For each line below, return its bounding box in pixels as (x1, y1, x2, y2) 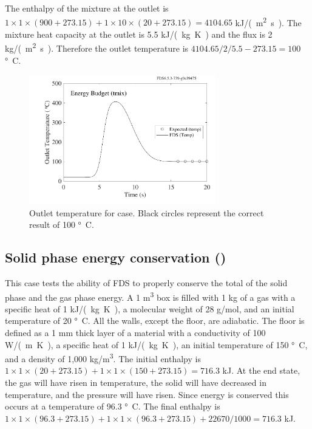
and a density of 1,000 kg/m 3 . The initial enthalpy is (5, 351, 201, 365)
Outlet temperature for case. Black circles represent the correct (29, 206, 264, 219)
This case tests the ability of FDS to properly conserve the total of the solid (5, 276, 288, 289)
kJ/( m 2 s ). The (235, 14, 302, 29)
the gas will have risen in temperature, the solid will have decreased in (5, 376, 266, 388)
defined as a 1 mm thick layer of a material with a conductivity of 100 (5, 326, 266, 338)
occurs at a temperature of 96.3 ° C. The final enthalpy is (5, 400, 220, 413)
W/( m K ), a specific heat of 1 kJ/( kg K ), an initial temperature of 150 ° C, (5, 338, 308, 351)
